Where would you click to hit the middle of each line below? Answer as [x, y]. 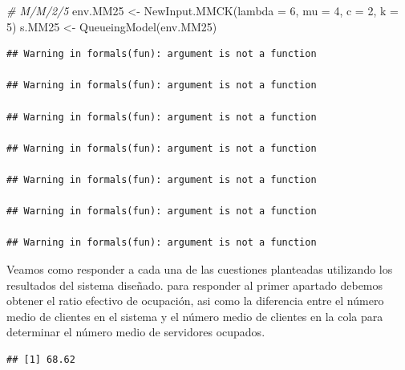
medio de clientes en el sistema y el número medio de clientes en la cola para [195, 316]
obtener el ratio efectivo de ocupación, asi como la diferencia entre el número [195, 301]
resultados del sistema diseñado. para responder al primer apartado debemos [195, 285]
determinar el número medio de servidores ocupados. [136, 332]
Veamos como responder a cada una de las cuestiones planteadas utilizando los [200, 268]
